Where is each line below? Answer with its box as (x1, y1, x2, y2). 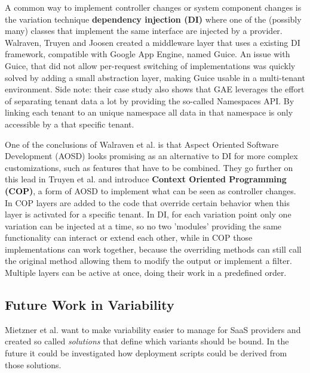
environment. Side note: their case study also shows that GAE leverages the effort (5, 83, 305, 95)
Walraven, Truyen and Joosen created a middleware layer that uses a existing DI (5, 36, 300, 48)
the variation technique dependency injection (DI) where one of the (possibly (5, 13, 302, 25)
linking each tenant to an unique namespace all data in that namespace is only (5, 106, 293, 119)
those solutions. (5, 358, 62, 371)
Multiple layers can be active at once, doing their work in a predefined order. (5, 266, 287, 279)
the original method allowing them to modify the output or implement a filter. (5, 254, 292, 267)
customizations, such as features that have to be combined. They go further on (5, 161, 293, 173)
